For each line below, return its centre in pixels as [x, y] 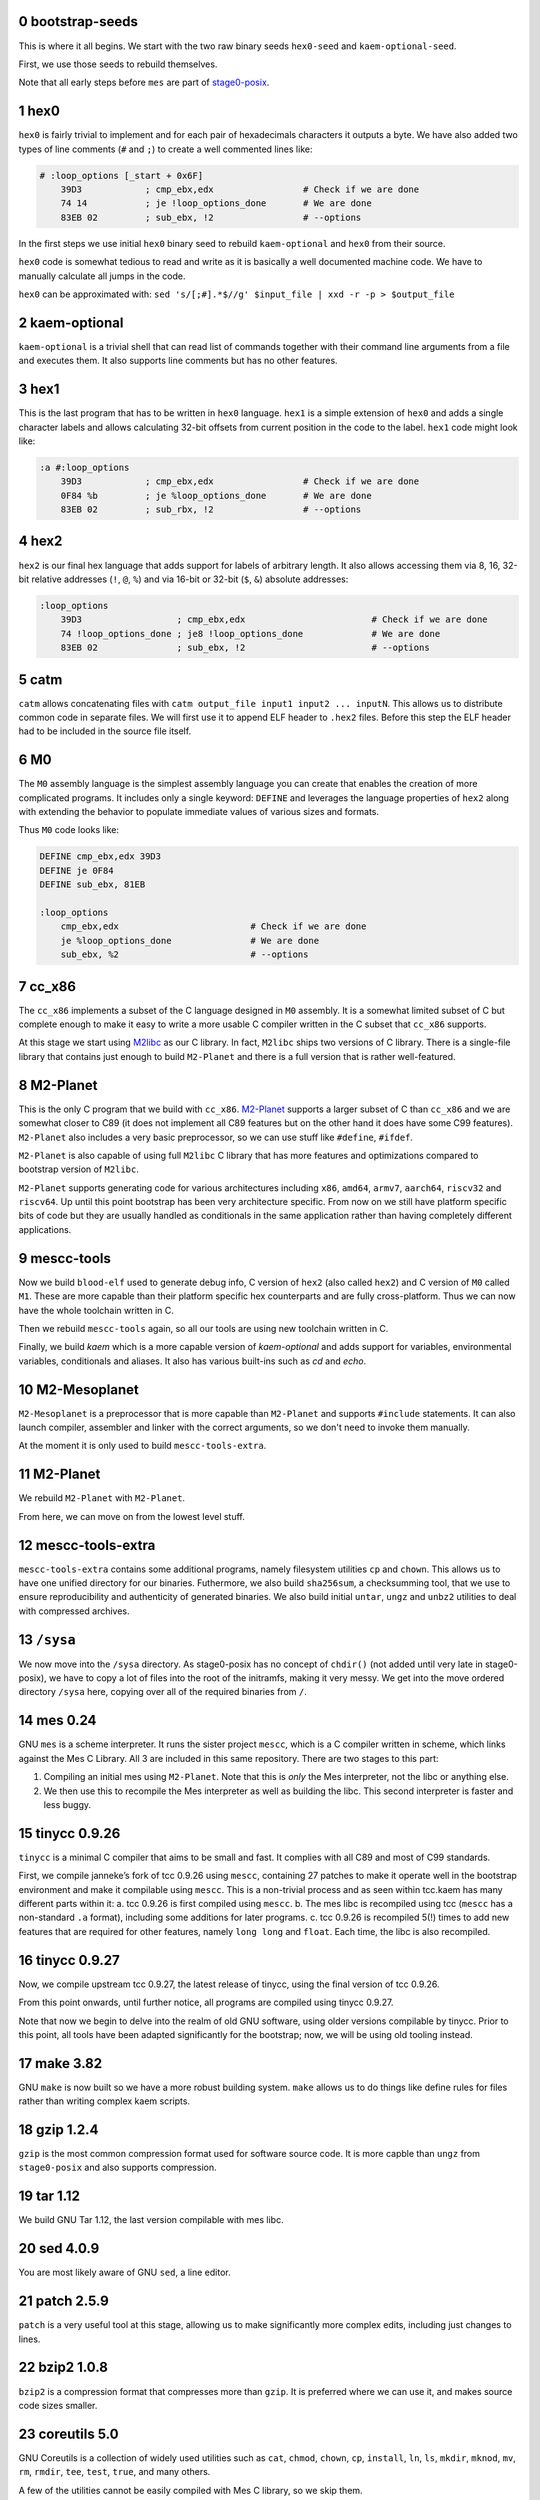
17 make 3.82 [60, 2063]
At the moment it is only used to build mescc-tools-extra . [142, 1446]
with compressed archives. [74, 1611]
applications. [45, 1229]
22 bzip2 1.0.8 [63, 2367]
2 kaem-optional [71, 322]
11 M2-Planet [59, 1474]
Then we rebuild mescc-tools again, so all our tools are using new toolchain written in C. [203, 1328]
